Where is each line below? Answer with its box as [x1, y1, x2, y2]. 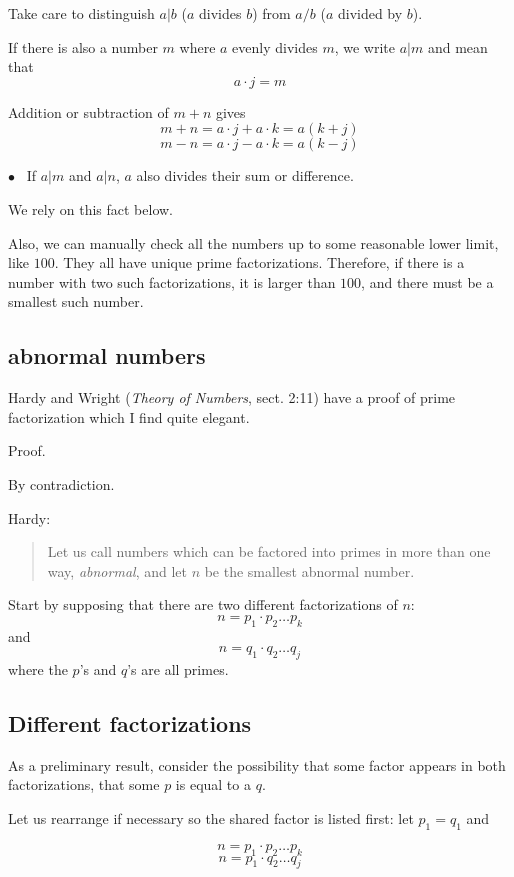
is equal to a [175, 774, 251, 795]
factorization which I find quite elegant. [8, 406, 250, 427]
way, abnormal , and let [47, 560, 187, 581]
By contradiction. [8, 473, 115, 494]
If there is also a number [8, 36, 158, 57]
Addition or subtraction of [8, 101, 169, 122]
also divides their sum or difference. [136, 165, 354, 186]
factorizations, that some [8, 774, 160, 795]
